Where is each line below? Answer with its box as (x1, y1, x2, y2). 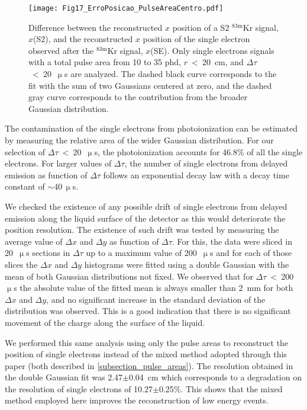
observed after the (28, 44, 94, 56)
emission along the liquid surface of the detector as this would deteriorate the (5, 212, 286, 224)
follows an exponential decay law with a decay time (103, 168, 289, 181)
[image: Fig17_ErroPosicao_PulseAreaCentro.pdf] (28, 4, 224, 12)
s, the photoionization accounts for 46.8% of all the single (94, 145, 303, 158)
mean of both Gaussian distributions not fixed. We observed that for (5, 270, 253, 282)
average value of (5, 235, 63, 247)
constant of (5, 180, 45, 193)
